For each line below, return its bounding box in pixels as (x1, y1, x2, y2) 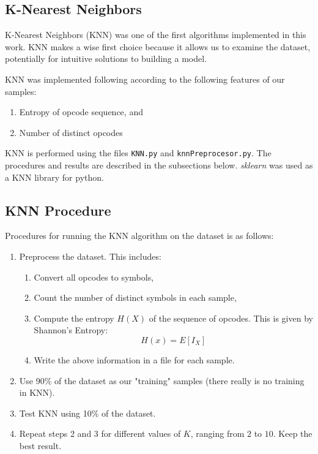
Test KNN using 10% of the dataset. (19, 406, 156, 419)
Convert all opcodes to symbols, (34, 270, 154, 283)
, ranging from (190, 427, 245, 440)
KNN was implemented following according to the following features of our (5, 72, 285, 85)
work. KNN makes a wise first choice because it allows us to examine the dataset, (5, 40, 311, 53)
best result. (19, 439, 62, 452)
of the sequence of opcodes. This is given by (149, 311, 313, 324)
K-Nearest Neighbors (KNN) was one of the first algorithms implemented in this (5, 28, 306, 41)
